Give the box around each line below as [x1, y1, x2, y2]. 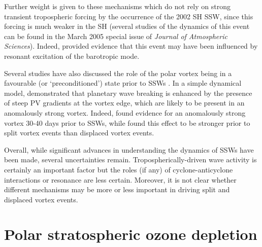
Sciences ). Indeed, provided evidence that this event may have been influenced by [4, 41, 258, 51]
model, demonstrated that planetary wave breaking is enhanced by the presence [4, 87, 252, 98]
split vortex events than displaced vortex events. [4, 127, 154, 138]
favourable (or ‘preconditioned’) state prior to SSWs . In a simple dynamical [4, 78, 242, 88]
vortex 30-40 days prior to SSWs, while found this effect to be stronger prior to [4, 117, 250, 128]
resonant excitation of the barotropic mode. [4, 50, 140, 61]
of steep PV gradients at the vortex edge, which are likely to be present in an [4, 97, 245, 108]
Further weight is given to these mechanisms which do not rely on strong [4, 1, 231, 11]
